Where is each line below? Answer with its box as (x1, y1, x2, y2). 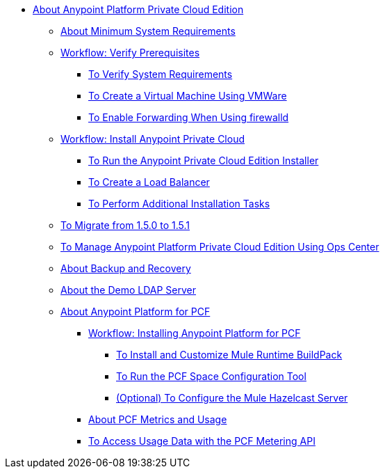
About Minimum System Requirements (60, 25, 236, 37)
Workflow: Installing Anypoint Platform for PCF (88, 327, 301, 339)
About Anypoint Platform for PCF (60, 306, 211, 317)
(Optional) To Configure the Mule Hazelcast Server (116, 392, 348, 404)
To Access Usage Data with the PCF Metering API (88, 435, 316, 447)
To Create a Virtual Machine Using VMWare (88, 90, 287, 102)
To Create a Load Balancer (88, 176, 210, 188)
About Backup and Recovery (60, 262, 191, 274)
